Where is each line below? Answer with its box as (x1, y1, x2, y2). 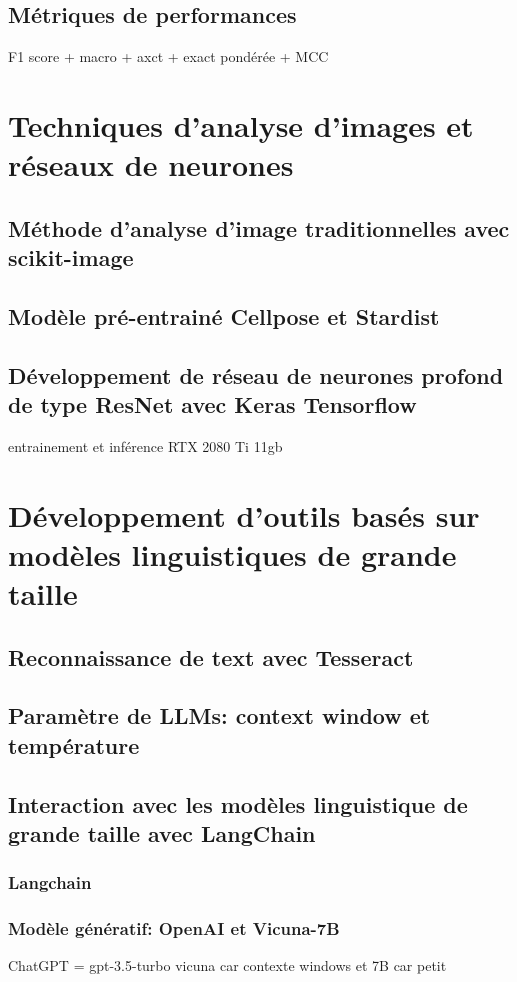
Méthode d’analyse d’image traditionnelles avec (8, 212, 510, 243)
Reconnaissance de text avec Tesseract (8, 641, 414, 672)
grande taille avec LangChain (8, 817, 316, 848)
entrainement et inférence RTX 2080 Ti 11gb (8, 435, 283, 456)
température (8, 729, 140, 760)
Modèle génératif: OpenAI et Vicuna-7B (8, 916, 340, 941)
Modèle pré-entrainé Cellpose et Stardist (8, 300, 440, 331)
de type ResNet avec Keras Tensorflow (8, 389, 417, 420)
